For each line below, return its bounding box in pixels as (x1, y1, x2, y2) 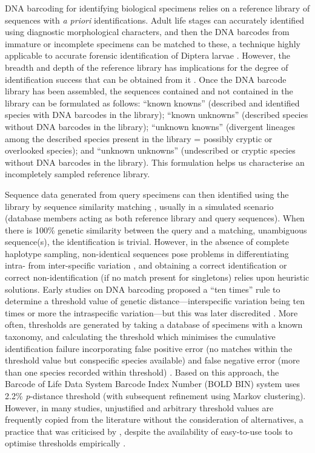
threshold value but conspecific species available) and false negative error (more (5, 354, 300, 367)
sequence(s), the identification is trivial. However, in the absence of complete (5, 235, 289, 248)
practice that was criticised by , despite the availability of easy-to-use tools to (5, 425, 293, 437)
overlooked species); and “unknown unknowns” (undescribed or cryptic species (5, 144, 296, 157)
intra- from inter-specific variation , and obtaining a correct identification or (5, 259, 287, 272)
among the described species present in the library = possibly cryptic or (5, 132, 273, 145)
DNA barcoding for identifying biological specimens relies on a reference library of (5, 2, 310, 14)
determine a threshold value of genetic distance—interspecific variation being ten (5, 295, 305, 307)
